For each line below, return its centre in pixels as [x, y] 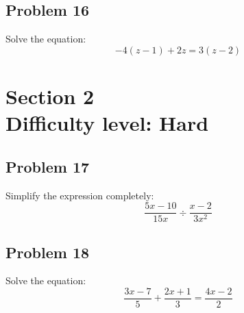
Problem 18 [48, 252]
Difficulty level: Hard [107, 123]
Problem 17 [48, 166]
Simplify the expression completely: [80, 195]
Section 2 [50, 96]
